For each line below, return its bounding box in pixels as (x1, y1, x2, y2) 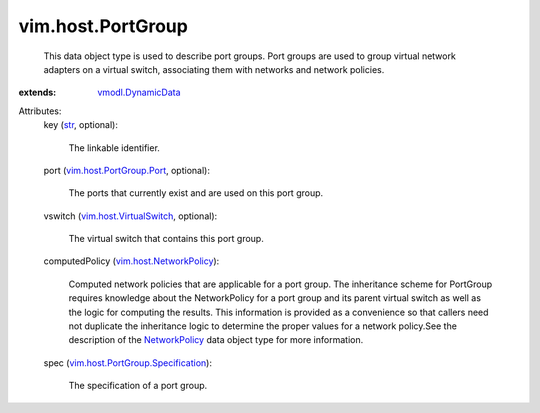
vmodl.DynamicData (97, 86, 181, 99)
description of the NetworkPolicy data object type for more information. (68, 334, 364, 346)
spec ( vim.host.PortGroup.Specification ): (43, 356, 212, 369)
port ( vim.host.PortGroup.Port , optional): (43, 164, 210, 176)
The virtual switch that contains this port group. (68, 233, 264, 245)
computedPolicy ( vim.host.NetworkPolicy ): (43, 255, 220, 267)
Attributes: (18, 105, 62, 117)
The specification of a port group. (68, 380, 208, 392)
